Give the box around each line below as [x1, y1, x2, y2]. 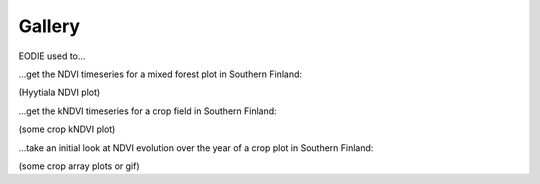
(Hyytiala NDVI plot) [18, 86, 101, 99]
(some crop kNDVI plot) [18, 123, 116, 135]
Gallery [18, 15, 80, 37]
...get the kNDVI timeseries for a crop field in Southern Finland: [18, 105, 277, 117]
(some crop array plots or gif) [18, 160, 140, 172]
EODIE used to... [18, 50, 86, 62]
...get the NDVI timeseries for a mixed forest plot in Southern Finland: [18, 68, 303, 80]
